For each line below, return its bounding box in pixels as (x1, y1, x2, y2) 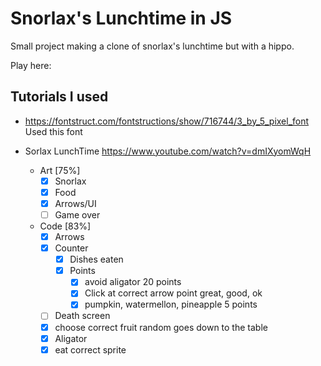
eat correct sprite (54, 343, 127, 356)
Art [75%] (39, 164, 81, 176)
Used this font (24, 125, 83, 137)
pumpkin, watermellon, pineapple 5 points (84, 298, 258, 311)
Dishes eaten (69, 253, 124, 266)
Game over (54, 208, 101, 221)
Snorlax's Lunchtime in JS (10, 7, 233, 30)
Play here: (10, 59, 52, 71)
